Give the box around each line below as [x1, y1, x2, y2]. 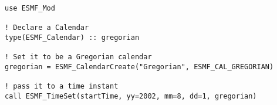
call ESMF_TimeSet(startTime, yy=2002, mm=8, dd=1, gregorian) [5, 92, 257, 100]
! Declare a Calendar [5, 23, 89, 32]
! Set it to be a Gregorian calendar [5, 53, 152, 62]
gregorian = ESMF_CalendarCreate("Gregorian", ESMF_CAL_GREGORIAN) [5, 62, 274, 71]
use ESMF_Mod [5, 4, 55, 12]
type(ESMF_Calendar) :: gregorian [5, 33, 140, 42]
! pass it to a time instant [5, 82, 119, 91]
